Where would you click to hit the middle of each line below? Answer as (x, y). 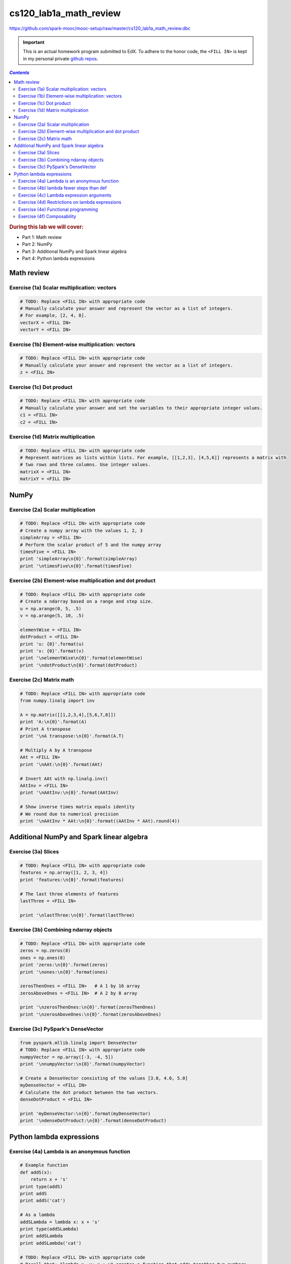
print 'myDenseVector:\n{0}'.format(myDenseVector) (85, 1113)
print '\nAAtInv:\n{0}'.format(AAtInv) (69, 793)
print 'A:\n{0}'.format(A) (53, 722)
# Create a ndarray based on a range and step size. (87, 601)
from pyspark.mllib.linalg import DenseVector (79, 1043)
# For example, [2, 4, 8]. (53, 315)
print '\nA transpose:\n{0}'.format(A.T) (72, 736)
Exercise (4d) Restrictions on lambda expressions (70, 202)
